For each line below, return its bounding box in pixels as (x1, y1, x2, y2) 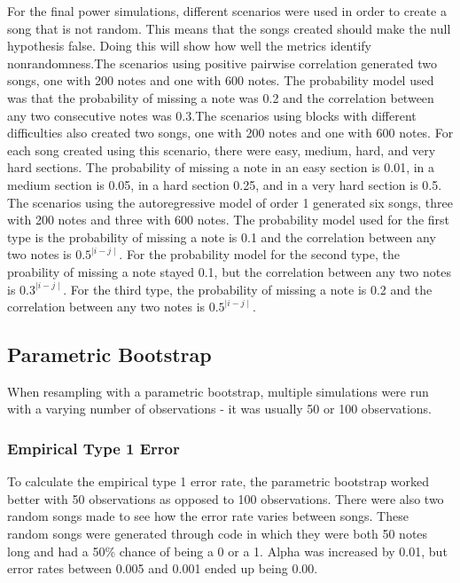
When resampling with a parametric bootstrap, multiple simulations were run (7, 382, 429, 400)
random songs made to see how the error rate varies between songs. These (7, 507, 409, 525)
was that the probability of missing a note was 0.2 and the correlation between (7, 88, 434, 106)
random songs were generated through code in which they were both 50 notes (7, 524, 428, 543)
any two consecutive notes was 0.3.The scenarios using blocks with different (7, 106, 417, 124)
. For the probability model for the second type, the (119, 245, 400, 264)
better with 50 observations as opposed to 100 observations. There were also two (7, 489, 444, 508)
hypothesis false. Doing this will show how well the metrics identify (7, 36, 371, 55)
